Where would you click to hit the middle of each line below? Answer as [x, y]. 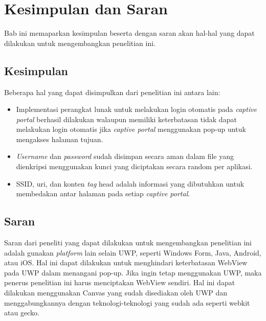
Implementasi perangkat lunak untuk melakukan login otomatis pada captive [137, 109]
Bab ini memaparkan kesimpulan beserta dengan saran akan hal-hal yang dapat [129, 33]
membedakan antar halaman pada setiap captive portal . [103, 193]
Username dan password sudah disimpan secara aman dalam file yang [125, 156]
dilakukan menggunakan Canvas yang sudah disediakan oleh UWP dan [116, 293]
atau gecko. [22, 313]
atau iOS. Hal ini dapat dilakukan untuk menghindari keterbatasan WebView [126, 262]
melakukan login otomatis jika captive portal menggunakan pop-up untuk [131, 129]
